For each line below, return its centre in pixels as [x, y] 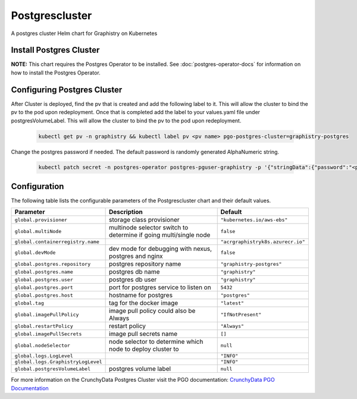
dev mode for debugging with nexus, [161, 249]
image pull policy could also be [152, 311]
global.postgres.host [44, 295]
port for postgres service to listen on [160, 287]
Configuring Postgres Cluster [67, 89]
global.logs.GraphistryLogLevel [58, 362]
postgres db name [134, 272]
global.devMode [35, 252]
